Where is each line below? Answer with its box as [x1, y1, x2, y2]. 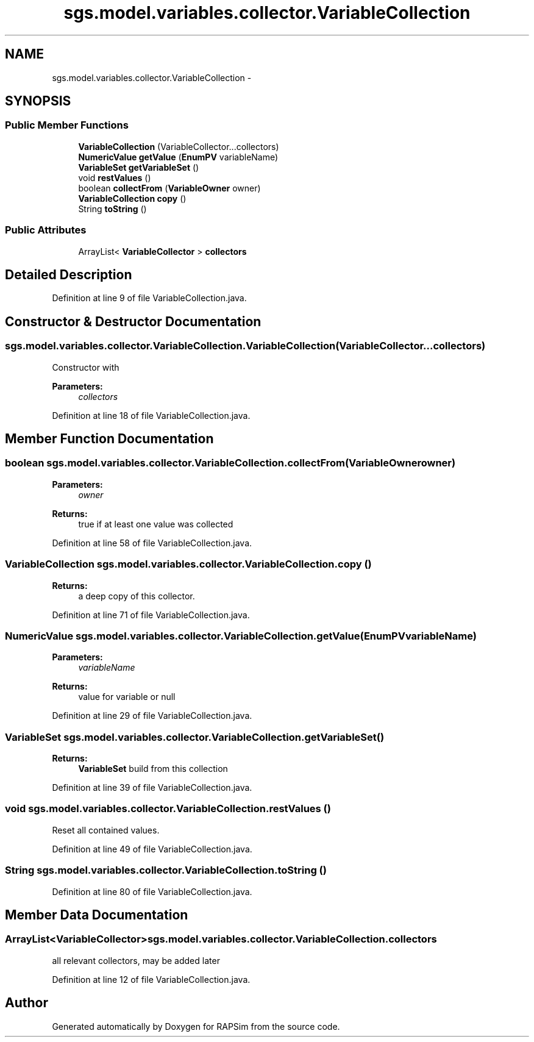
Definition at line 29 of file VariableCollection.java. [52, 710, 252, 721]
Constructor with [52, 362, 119, 373]
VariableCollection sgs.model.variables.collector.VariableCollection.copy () [5, 558, 372, 571]
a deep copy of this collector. [78, 590, 195, 601]
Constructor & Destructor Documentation [5, 313, 262, 329]
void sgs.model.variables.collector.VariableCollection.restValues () [5, 802, 331, 815]
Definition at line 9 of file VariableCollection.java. [52, 293, 247, 304]
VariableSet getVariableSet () [78, 162, 199, 173]
